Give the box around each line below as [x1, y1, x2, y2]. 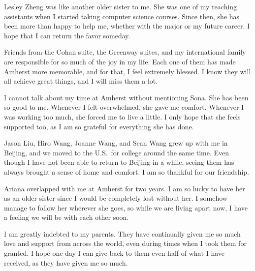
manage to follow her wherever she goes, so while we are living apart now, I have [4, 202, 248, 212]
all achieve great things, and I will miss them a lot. [4, 76, 158, 86]
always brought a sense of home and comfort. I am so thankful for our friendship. [4, 166, 249, 177]
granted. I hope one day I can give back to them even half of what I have [4, 248, 224, 258]
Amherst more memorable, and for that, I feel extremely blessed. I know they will [4, 66, 251, 76]
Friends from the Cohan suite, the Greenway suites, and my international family [4, 47, 246, 57]
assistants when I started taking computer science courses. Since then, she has [4, 11, 239, 21]
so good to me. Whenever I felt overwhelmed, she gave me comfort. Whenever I [4, 102, 244, 112]
